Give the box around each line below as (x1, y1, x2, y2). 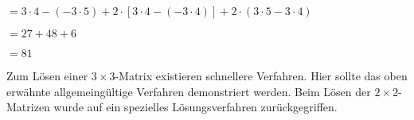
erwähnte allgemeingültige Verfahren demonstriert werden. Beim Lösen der (6, 83, 371, 99)
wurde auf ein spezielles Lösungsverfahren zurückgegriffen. (53, 99, 338, 115)
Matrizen (6, 99, 50, 115)
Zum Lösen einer (6, 68, 88, 83)
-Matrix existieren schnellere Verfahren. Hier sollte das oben (115, 68, 408, 83)
